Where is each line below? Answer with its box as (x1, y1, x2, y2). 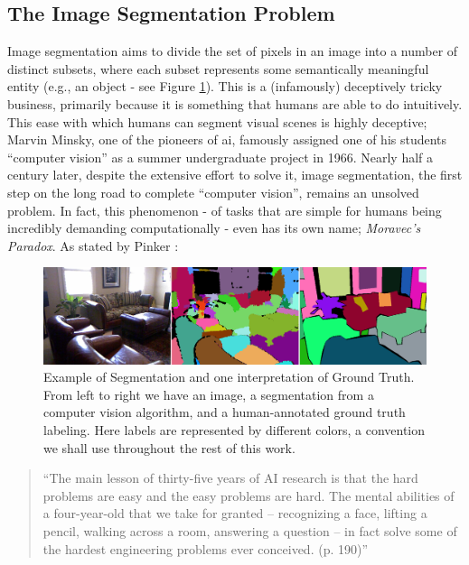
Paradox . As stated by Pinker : (7, 236, 179, 255)
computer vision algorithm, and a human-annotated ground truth (43, 403, 406, 421)
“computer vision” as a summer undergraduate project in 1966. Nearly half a (7, 147, 434, 166)
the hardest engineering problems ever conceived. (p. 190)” (42, 539, 369, 558)
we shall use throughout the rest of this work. (43, 438, 295, 457)
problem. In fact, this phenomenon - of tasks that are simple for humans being (7, 200, 442, 219)
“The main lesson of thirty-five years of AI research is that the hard (42, 468, 418, 487)
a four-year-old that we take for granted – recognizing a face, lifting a (42, 504, 427, 523)
